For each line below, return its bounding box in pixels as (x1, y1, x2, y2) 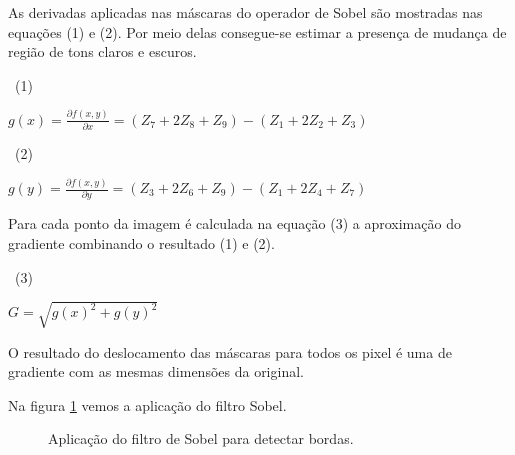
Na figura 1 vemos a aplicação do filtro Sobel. (8, 394, 287, 415)
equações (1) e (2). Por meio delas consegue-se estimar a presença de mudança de (8, 21, 507, 42)
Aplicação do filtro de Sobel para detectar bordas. (48, 428, 354, 449)
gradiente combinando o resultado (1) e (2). (8, 232, 275, 253)
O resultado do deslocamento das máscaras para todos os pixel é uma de (8, 341, 452, 362)
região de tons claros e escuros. (8, 41, 197, 62)
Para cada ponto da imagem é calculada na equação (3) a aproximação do (8, 213, 461, 234)
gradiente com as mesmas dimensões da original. (8, 361, 304, 382)
